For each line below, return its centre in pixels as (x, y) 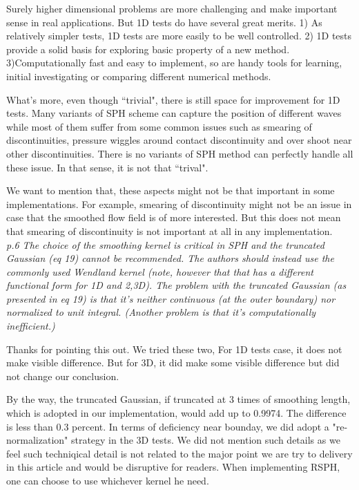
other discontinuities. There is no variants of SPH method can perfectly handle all (180, 153)
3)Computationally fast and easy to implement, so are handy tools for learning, (174, 63)
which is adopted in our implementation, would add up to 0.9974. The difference (176, 413)
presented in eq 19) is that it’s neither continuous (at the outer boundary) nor (171, 298)
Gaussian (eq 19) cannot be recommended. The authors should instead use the (170, 258)
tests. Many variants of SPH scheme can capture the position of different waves (174, 113)
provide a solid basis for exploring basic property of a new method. (148, 49)
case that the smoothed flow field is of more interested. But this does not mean (174, 217)
